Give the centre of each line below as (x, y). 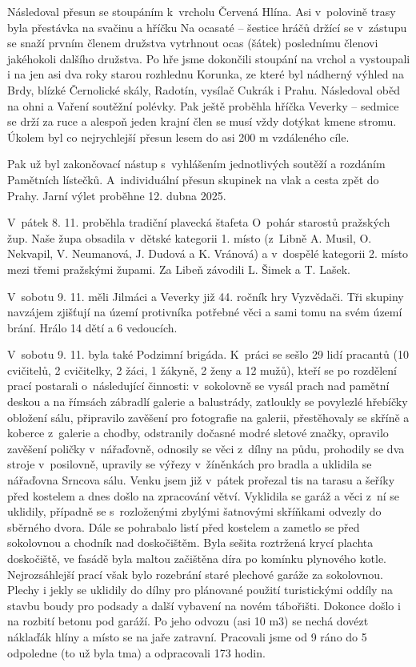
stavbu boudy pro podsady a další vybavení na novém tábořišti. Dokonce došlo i (204, 605)
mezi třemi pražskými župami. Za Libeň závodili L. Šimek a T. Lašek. (179, 269)
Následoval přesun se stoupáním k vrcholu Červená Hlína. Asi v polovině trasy (202, 11)
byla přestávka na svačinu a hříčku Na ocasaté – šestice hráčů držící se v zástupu (207, 27)
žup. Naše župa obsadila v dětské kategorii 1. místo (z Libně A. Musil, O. (190, 237)
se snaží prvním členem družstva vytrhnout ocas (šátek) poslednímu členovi (193, 43)
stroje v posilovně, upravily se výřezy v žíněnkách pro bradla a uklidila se (190, 464)
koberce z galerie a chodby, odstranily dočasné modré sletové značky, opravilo (198, 433)
